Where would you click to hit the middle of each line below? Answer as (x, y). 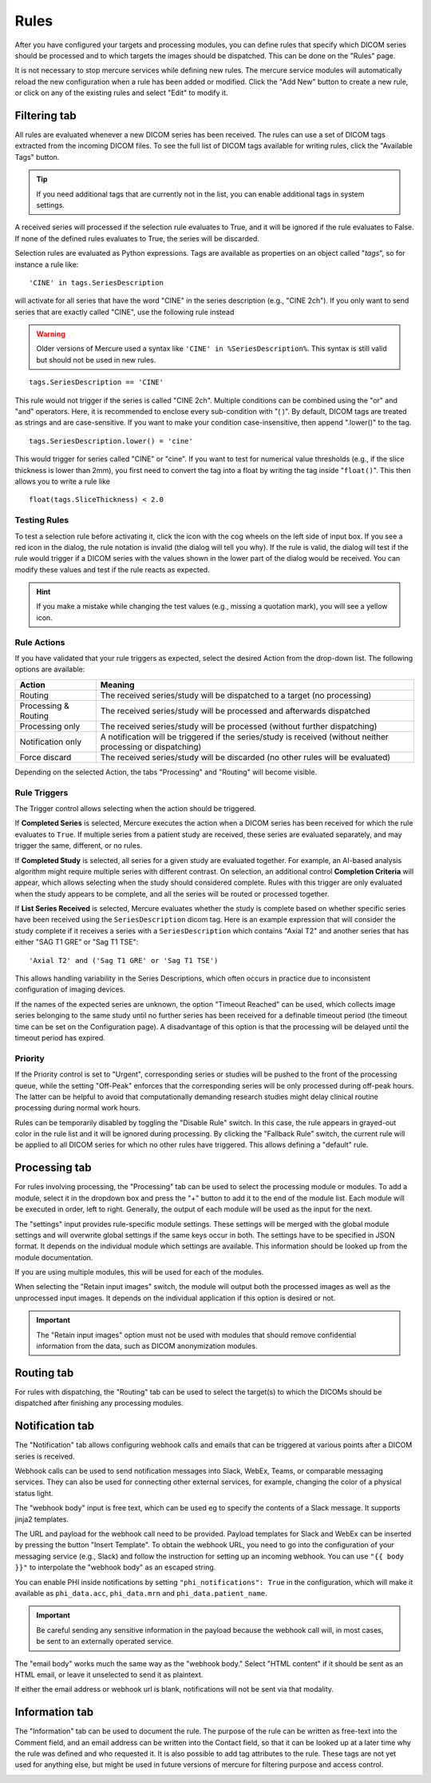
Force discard (45, 757)
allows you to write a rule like (63, 481)
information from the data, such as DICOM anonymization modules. (147, 1346)
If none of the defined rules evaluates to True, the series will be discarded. (137, 238)
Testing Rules (42, 520)
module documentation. (54, 1257)
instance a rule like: (47, 265)
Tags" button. (37, 157)
